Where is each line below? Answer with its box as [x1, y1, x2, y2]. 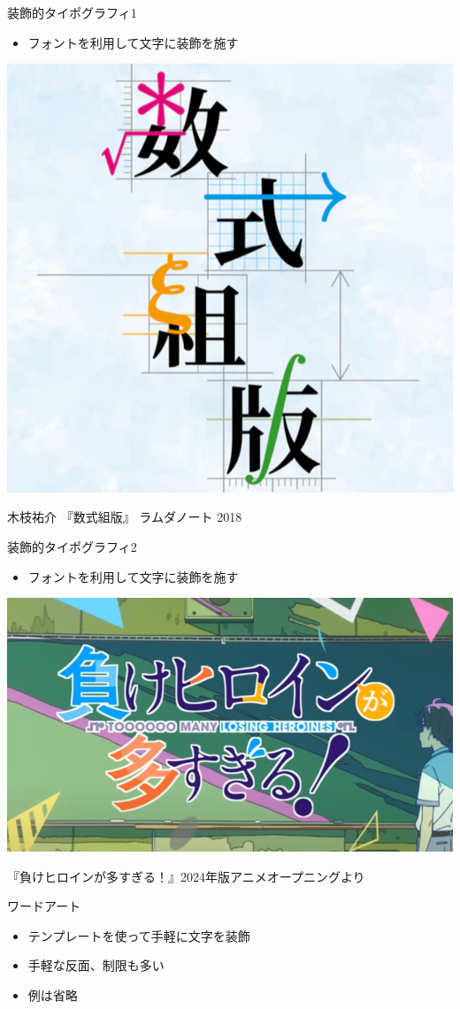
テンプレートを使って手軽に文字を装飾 [27, 926, 250, 944]
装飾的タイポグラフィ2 [7, 537, 137, 555]
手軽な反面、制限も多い [27, 956, 165, 975]
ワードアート [7, 897, 81, 915]
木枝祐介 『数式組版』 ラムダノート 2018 [7, 508, 242, 526]
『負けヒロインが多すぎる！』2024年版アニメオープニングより [7, 867, 365, 885]
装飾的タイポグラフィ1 [7, 4, 137, 21]
